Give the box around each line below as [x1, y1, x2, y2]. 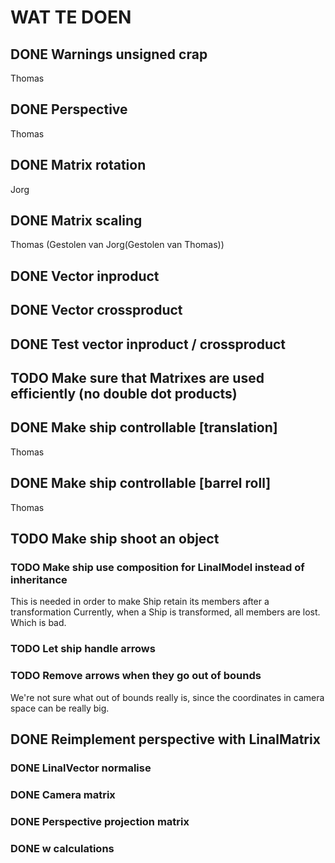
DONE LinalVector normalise [10, 761, 152, 775]
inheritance [10, 572, 68, 586]
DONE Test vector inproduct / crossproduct [10, 336, 287, 353]
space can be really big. [10, 702, 110, 714]
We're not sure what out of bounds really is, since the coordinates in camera [10, 691, 325, 703]
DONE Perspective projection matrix [10, 814, 190, 828]
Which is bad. [10, 617, 67, 629]
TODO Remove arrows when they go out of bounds [10, 669, 262, 683]
